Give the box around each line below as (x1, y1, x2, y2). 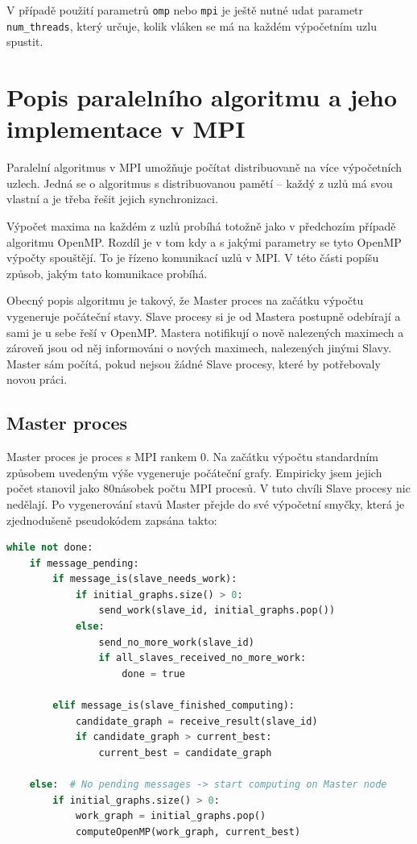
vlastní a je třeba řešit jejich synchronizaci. (6, 190, 218, 207)
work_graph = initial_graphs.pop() (75, 810, 266, 822)
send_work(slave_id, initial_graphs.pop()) (98, 605, 336, 617)
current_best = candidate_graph (98, 746, 272, 759)
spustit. (6, 33, 43, 50)
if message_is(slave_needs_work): (52, 573, 237, 585)
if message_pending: (29, 557, 139, 569)
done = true (122, 667, 185, 680)
